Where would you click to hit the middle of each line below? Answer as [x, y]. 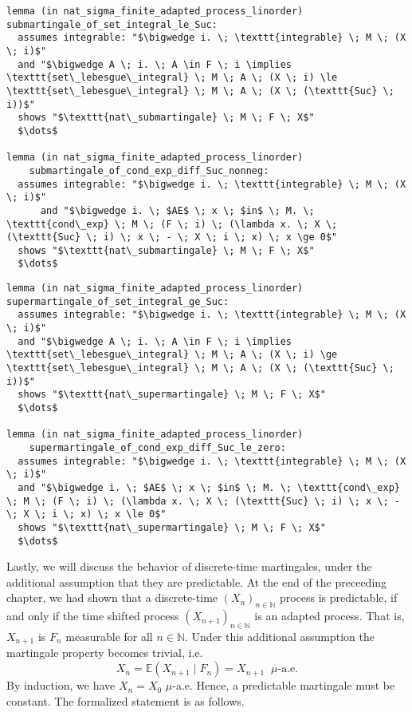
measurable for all [109, 637]
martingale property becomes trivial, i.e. [105, 653]
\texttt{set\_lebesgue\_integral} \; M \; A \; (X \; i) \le [172, 78]
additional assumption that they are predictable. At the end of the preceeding [197, 581]
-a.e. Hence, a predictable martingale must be [284, 685]
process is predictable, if [338, 597]
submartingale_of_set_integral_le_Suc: [112, 24]
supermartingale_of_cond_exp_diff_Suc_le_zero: [157, 448]
